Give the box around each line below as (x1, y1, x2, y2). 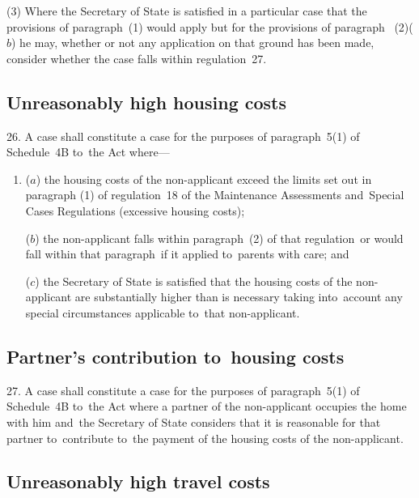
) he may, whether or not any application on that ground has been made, (11, 34, 375, 51)
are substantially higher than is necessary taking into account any (74, 288, 403, 305)
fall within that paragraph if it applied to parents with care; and (25, 245, 349, 262)
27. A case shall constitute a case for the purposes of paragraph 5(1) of (6, 381, 360, 398)
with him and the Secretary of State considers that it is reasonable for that (6, 413, 381, 430)
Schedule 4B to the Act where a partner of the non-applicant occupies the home (6, 398, 407, 415)
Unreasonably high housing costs (6, 89, 287, 114)
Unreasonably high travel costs (6, 469, 270, 494)
